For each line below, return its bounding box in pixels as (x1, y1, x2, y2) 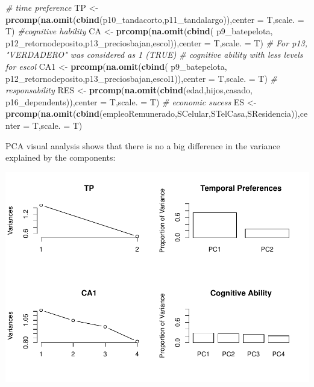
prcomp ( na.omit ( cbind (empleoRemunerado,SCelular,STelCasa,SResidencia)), (5, 107, 300, 120)
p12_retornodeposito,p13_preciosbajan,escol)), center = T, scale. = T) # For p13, (5, 36, 307, 49)
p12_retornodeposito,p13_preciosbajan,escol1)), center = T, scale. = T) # (5, 72, 278, 84)
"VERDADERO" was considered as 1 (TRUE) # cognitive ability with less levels (5, 48, 303, 61)
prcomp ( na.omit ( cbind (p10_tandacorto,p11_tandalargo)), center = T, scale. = (5, 13, 304, 25)
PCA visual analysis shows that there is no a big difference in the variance (5, 139, 280, 152)
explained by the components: (5, 151, 116, 164)
